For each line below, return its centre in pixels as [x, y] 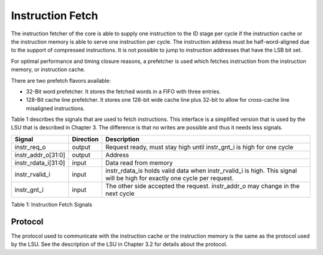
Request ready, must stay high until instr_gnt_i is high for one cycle [199, 147]
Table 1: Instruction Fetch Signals [52, 204]
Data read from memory [139, 163]
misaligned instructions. [55, 108]
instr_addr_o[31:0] [40, 154]
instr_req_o [30, 147]
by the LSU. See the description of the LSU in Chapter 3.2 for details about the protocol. [119, 244]
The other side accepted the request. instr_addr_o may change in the [203, 186]
